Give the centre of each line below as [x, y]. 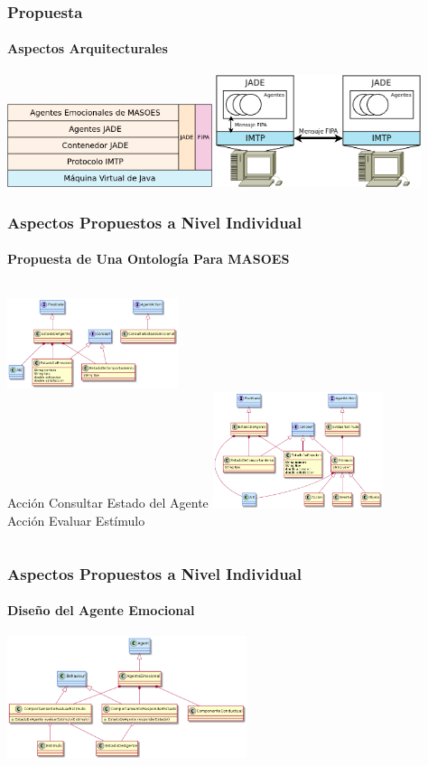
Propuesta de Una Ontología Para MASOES [149, 259]
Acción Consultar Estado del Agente [108, 503]
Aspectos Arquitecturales [88, 48]
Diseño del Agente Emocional [101, 610]
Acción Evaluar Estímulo [76, 521]
